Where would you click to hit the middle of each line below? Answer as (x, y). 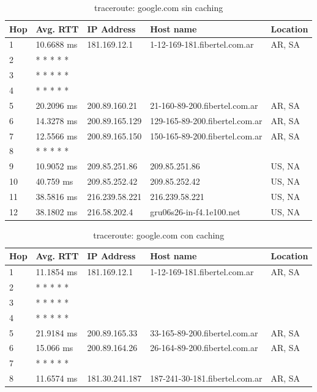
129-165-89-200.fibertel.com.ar (206, 120)
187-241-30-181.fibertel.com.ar (206, 378)
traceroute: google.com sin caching (159, 7)
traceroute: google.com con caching (159, 235)
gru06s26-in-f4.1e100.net (195, 211)
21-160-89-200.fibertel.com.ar (204, 105)
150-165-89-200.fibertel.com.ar (206, 135)
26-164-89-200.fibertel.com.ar (204, 348)
